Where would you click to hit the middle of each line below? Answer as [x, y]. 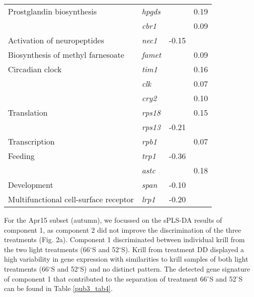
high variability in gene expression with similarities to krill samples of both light [126, 259]
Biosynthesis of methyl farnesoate [66, 55]
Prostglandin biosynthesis [52, 11]
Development [31, 185]
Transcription [31, 141]
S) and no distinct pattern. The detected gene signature [165, 268]
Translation [28, 112]
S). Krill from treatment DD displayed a [183, 249]
